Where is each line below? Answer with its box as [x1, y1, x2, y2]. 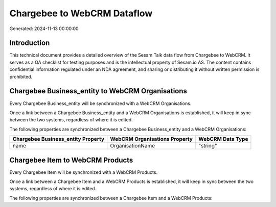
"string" [198, 142, 217, 149]
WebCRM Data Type [198, 136, 248, 143]
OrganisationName [110, 142, 155, 149]
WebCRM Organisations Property [110, 136, 193, 143]
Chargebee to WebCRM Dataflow [9, 8, 153, 19]
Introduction [9, 39, 50, 47]
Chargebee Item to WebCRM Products [9, 156, 133, 164]
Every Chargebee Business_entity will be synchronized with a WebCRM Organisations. [9, 100, 192, 107]
